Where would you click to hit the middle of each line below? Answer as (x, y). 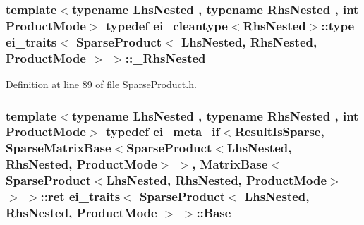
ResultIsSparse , (279, 132)
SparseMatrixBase (59, 148)
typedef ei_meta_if (163, 132)
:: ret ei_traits (80, 196)
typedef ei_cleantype (166, 25)
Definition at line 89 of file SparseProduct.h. (101, 84)
